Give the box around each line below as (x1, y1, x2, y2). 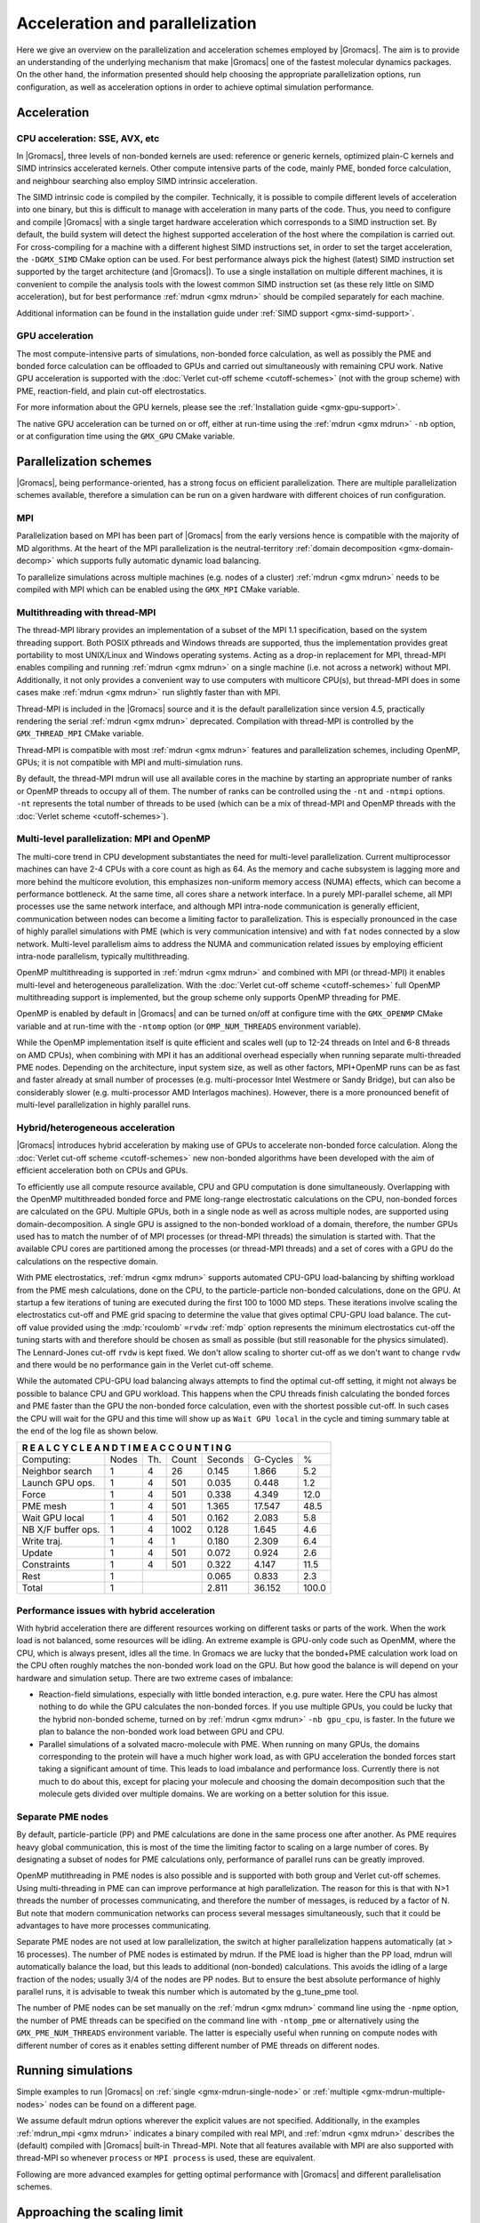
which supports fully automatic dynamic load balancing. (56, 556, 261, 566)
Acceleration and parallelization (16, 13, 257, 33)
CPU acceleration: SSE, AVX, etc (16, 132, 160, 144)
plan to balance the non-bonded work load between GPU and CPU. (38, 1726, 284, 1737)
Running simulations (16, 2063, 133, 2078)
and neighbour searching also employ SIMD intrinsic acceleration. (16, 175, 258, 186)
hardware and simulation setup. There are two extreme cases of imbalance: (16, 1673, 293, 1683)
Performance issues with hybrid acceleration (16, 1604, 215, 1617)
